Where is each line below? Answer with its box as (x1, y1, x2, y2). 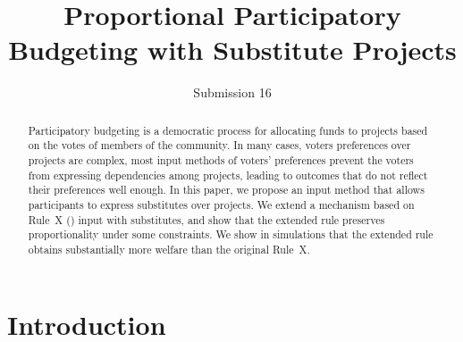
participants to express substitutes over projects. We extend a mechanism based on (28, 196, 415, 212)
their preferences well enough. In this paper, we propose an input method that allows (28, 182, 425, 197)
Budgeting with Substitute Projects (8, 31, 457, 68)
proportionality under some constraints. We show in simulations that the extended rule (28, 227, 434, 242)
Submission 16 (193, 83, 272, 102)
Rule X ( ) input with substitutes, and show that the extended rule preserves (28, 212, 385, 227)
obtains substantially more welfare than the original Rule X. (28, 241, 310, 256)
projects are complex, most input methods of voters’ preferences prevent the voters (28, 153, 414, 168)
